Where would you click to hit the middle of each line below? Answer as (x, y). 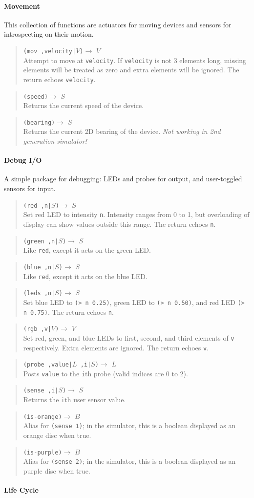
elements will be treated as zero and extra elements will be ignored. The (131, 70)
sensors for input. (30, 188)
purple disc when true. (57, 471)
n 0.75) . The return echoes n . (68, 312)
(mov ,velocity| (50, 51)
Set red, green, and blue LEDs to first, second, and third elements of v (129, 337)
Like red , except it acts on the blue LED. (85, 276)
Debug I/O (23, 160)
